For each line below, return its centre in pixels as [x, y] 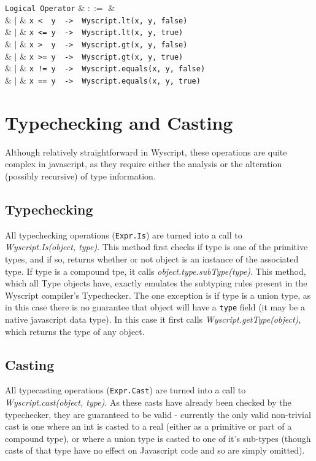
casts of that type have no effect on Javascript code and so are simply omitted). [155, 450]
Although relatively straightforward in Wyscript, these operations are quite [146, 152]
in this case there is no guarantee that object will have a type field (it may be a [155, 307]
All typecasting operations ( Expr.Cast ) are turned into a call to [125, 390]
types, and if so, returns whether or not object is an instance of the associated [152, 258]
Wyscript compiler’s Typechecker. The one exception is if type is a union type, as [158, 295]
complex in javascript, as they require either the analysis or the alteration [144, 164]
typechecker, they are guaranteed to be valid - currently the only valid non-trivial [158, 414]
